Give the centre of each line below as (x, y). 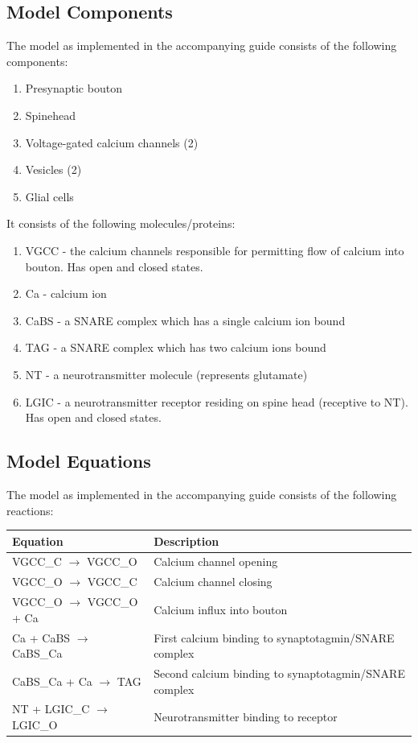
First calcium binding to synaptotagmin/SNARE (274, 637)
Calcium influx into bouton (221, 609)
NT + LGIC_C (51, 709)
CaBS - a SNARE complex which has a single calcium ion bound (185, 320)
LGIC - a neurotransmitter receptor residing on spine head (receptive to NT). (217, 401)
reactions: (30, 510)
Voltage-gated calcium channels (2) (112, 142)
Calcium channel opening (216, 561)
